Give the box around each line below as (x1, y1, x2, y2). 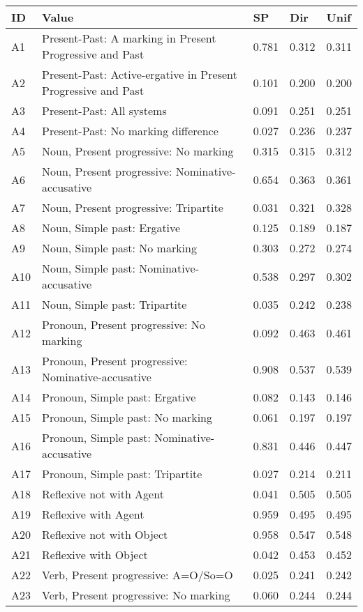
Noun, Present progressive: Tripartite (42, 199, 223, 215)
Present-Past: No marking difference (42, 123, 218, 139)
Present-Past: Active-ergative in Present (42, 66, 237, 82)
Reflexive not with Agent (42, 486, 164, 502)
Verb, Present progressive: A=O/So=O (42, 567, 233, 583)
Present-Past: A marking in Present (42, 30, 216, 46)
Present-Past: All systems (42, 102, 167, 118)
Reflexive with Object (42, 546, 148, 563)
